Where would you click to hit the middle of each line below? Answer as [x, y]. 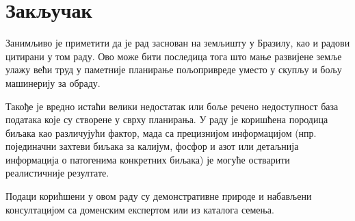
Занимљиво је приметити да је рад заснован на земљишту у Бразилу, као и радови [178, 43]
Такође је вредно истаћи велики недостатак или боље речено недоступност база [172, 106]
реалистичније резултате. [57, 173]
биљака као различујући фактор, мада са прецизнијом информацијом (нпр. [161, 132]
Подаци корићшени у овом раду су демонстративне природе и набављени [159, 196]
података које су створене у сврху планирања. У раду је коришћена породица [167, 119]
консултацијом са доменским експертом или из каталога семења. [140, 209]
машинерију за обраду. [53, 82]
